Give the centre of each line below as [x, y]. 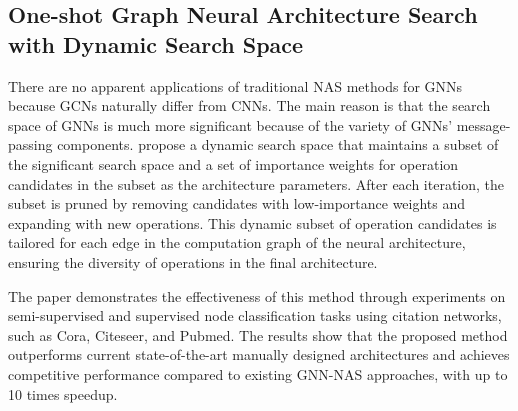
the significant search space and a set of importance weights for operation [233, 163]
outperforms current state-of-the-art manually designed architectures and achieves [259, 354]
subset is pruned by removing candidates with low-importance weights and [237, 203]
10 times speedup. [63, 393]
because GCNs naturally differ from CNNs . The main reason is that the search [249, 105]
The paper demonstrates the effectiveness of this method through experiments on [257, 295]
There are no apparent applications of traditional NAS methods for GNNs [235, 85]
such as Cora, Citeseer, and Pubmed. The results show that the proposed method [258, 334]
